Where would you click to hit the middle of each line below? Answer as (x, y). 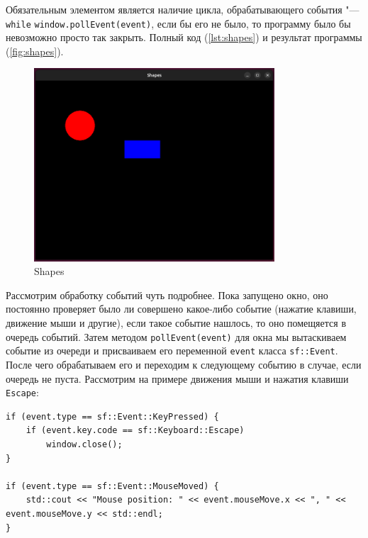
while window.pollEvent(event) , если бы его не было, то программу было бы (178, 23)
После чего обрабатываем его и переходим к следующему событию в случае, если (184, 364)
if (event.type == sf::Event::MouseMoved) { (112, 486)
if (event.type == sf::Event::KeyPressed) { (112, 416)
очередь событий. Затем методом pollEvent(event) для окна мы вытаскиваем (176, 336)
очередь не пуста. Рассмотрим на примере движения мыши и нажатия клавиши (177, 378)
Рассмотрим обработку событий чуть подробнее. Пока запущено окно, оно (167, 295)
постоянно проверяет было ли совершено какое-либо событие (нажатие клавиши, (181, 309)
